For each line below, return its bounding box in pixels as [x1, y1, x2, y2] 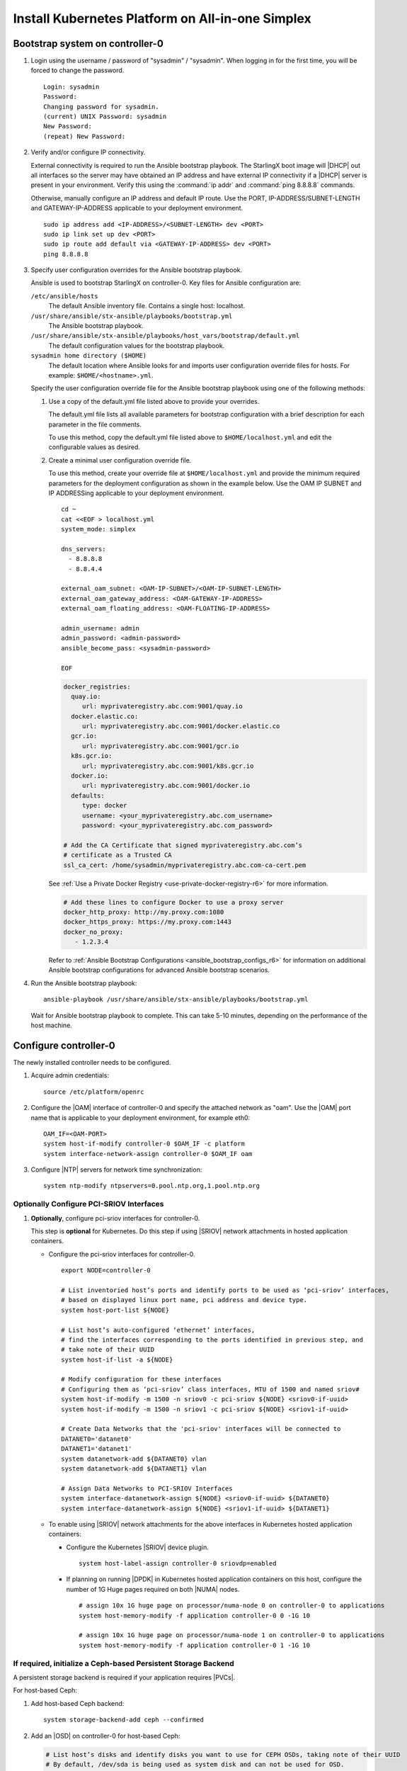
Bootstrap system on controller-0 [13, 38, 164, 50]
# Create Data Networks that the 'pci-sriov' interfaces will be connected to [61, 1425, 341, 1433]
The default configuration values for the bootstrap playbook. [48, 341, 225, 350]
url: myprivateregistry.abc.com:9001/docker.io [81, 781, 251, 790]
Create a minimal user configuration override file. [48, 456, 192, 464]
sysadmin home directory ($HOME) [30, 351, 147, 360]
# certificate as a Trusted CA [63, 851, 173, 859]
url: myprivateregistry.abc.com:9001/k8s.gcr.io [81, 762, 254, 770]
